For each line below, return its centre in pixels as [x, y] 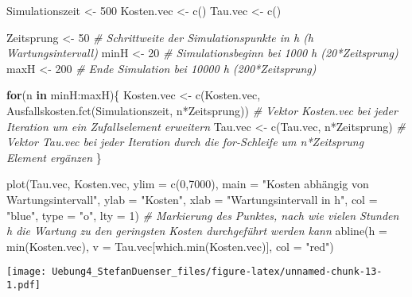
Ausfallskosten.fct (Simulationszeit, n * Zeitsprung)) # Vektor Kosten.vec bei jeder [202, 110]
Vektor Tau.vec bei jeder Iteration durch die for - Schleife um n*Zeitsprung [185, 142]
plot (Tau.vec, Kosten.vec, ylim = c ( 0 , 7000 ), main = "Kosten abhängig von [188, 184]
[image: [27, 272]
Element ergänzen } [54, 157]
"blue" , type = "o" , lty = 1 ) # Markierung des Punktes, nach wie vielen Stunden [203, 215]
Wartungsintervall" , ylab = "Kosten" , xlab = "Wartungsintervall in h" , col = [192, 199]
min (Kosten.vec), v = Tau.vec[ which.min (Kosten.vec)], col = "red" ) [170, 246]
